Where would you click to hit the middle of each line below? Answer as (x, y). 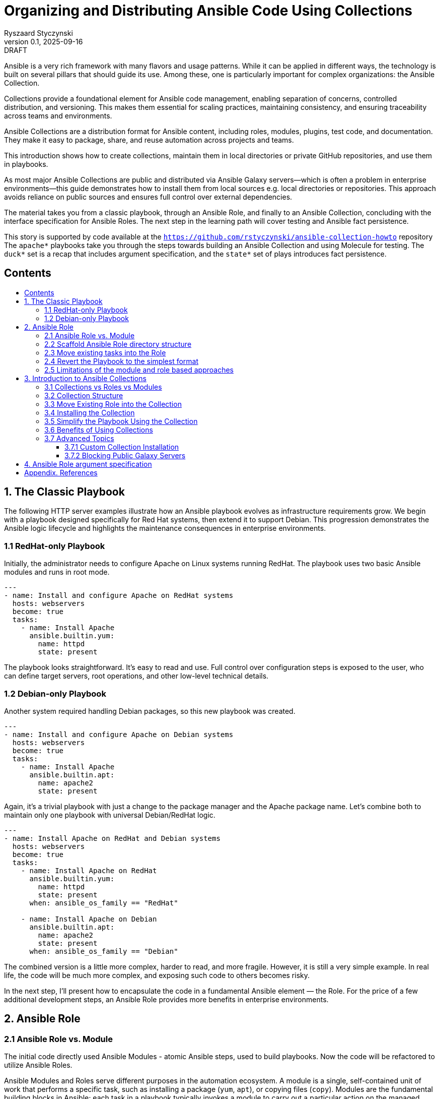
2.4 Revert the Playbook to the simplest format (122, 361)
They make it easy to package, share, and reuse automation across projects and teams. (149, 140)
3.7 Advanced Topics (79, 438)
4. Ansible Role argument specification (88, 464)
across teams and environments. (58, 115)
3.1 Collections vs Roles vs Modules (103, 387)
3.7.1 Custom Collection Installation (122, 447)
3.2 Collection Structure (84, 395)
